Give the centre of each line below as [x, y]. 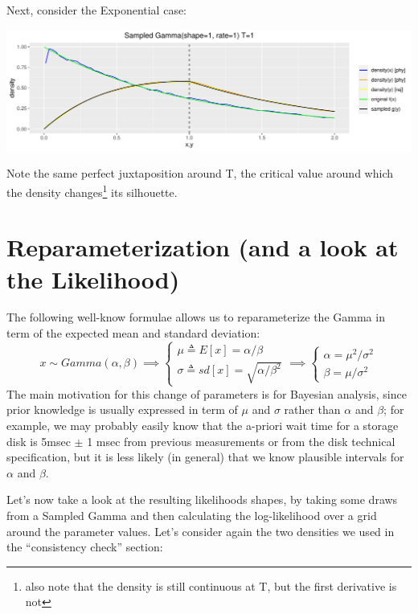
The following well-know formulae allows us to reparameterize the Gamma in [196, 317]
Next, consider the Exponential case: [96, 10]
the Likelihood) [93, 278]
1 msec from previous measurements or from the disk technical [241, 441]
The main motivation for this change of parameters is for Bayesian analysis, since [207, 393]
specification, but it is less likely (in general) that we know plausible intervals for [205, 457]
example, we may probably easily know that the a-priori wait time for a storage [203, 425]
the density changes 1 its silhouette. [92, 190]
